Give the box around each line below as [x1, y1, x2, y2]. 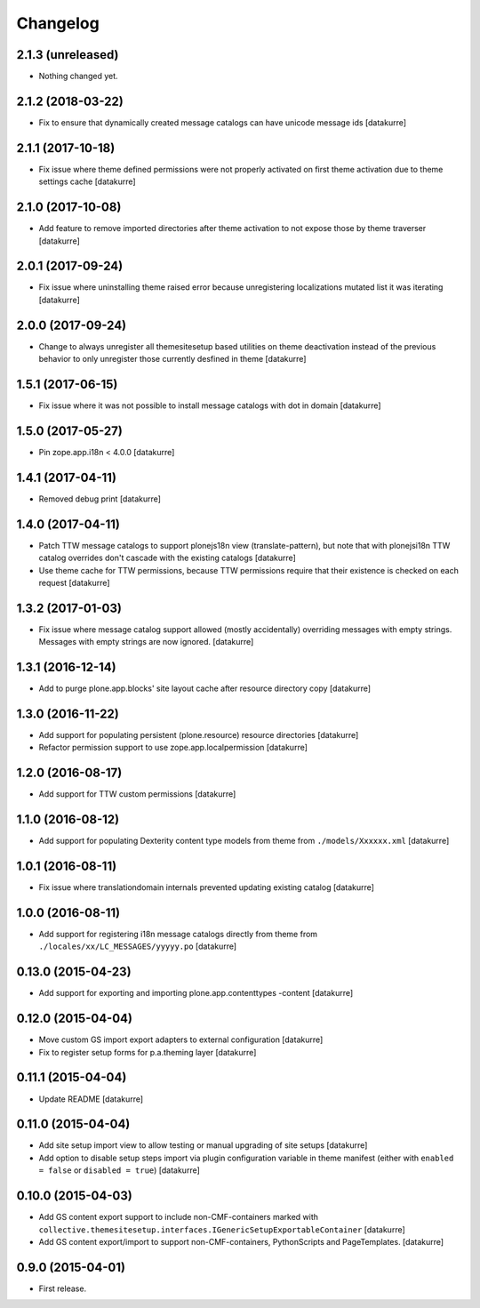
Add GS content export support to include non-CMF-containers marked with [38, 1212, 319, 1223]
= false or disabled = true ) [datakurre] [38, 1165, 200, 1176]
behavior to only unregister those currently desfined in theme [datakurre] [38, 354, 307, 365]
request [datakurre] [38, 577, 110, 588]
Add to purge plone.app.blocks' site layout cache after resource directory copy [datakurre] [38, 683, 372, 694]
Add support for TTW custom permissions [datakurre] [38, 789, 236, 799]
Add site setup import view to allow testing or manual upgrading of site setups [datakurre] [38, 1140, 368, 1151]
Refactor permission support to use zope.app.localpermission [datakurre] [38, 742, 308, 753]
